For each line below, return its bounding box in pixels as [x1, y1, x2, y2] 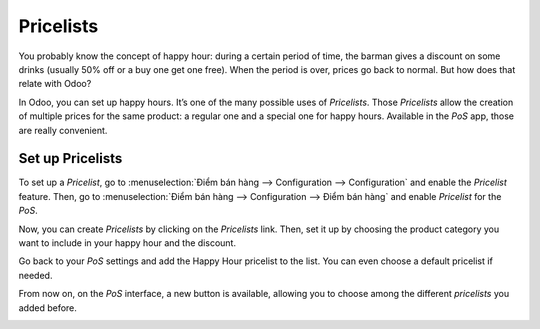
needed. [18, 269, 53, 281]
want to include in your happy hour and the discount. [18, 236, 237, 249]
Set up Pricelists [18, 150, 123, 167]
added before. [18, 301, 77, 314]
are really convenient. [18, 124, 108, 136]
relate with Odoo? [18, 78, 92, 90]
